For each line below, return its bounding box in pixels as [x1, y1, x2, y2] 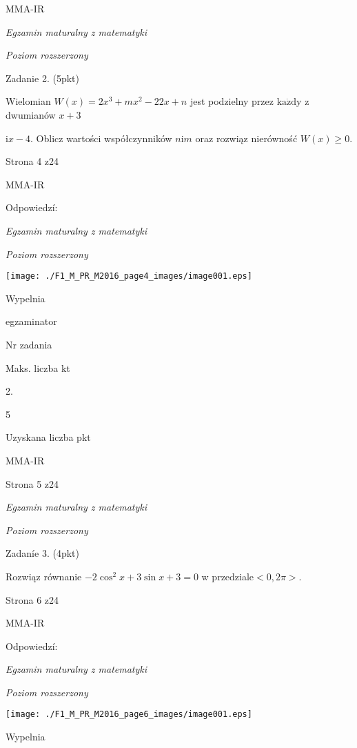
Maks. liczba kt [6, 360, 70, 375]
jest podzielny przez [190, 94, 274, 108]
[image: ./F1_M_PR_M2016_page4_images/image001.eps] [6, 271, 252, 282]
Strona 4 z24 [6, 154, 59, 168]
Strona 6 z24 [6, 592, 59, 607]
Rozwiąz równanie [6, 569, 82, 583]
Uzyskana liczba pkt [6, 430, 91, 444]
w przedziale [201, 569, 254, 583]
